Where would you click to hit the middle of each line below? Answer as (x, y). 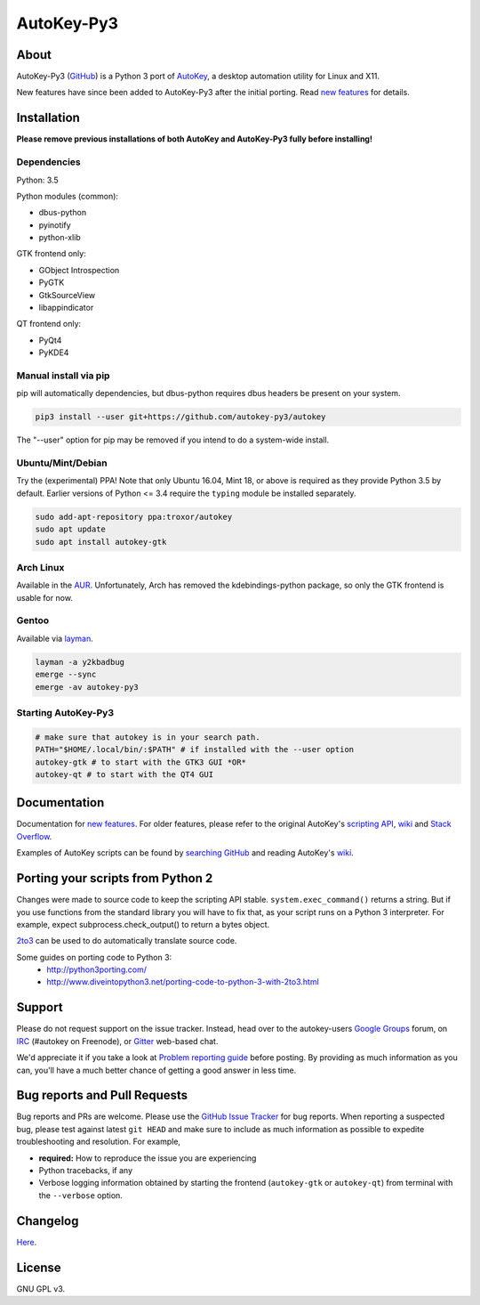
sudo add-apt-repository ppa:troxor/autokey (134, 517)
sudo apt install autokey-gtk (101, 542)
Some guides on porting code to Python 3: (94, 957)
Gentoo (33, 620)
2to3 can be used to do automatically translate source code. (127, 941)
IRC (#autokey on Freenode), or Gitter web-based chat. (117, 1041)
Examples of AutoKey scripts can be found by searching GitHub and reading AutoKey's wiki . (185, 853)
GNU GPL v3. (41, 1289)
